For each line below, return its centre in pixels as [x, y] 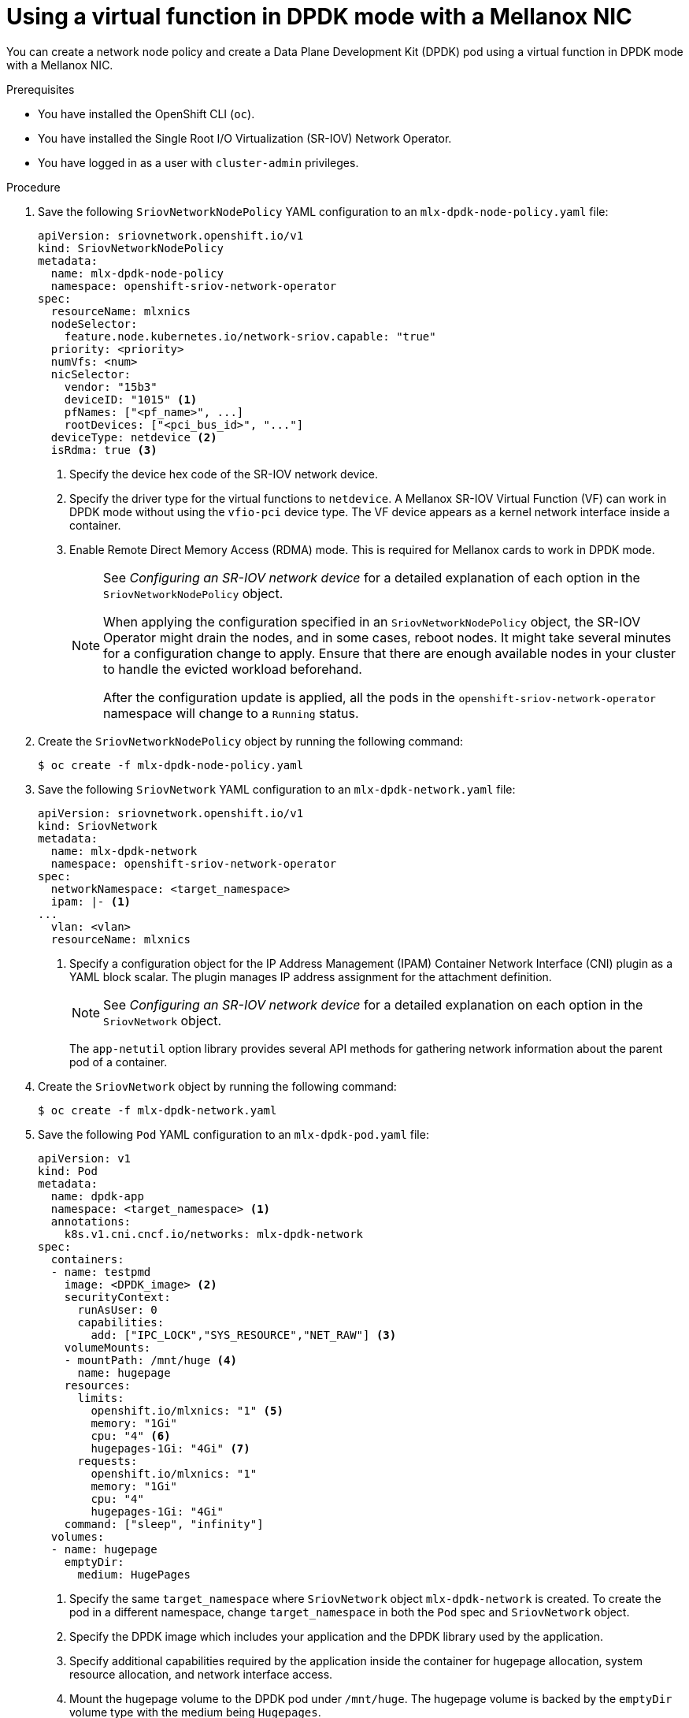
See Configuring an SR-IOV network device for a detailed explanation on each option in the [373, 1004]
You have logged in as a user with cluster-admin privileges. [198, 162]
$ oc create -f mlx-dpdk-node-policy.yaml [171, 765]
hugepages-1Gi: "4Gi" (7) [170, 1448]
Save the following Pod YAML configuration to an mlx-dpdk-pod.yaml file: [233, 1134]
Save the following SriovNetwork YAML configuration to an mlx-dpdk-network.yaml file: [277, 789]
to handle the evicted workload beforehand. [233, 669]
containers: [87, 1259]
